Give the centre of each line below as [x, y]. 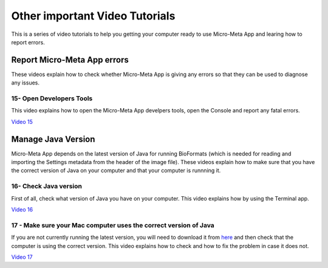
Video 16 [22, 209]
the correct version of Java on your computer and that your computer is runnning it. [116, 171]
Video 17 [22, 257]
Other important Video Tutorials [93, 16]
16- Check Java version [46, 187]
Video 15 [22, 122]
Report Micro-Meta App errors [70, 60]
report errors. [28, 42]
